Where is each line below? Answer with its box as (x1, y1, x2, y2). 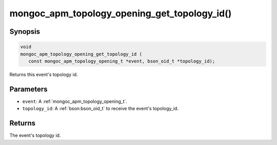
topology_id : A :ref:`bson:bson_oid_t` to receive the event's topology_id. (22, 106, 179, 112)
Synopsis (9, 27, 41, 36)
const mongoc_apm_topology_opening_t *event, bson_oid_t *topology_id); (28, 58, 215, 64)
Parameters (9, 85, 48, 93)
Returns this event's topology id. (9, 71, 78, 77)
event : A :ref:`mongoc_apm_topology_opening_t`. (22, 98, 128, 105)
